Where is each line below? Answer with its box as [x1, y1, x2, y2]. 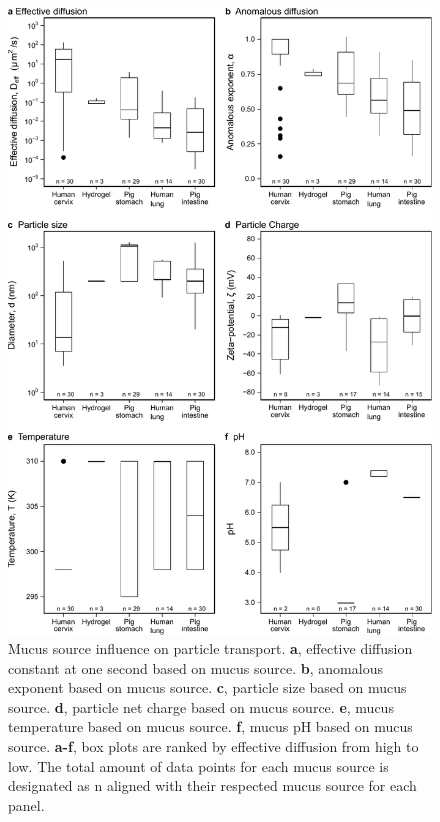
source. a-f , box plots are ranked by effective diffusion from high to [8, 736, 419, 757]
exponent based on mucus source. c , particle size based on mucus [8, 677, 407, 698]
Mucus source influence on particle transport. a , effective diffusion [8, 638, 413, 659]
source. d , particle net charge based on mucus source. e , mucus [8, 696, 394, 717]
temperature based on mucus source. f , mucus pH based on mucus [8, 716, 413, 737]
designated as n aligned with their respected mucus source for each [8, 775, 417, 796]
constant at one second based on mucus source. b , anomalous [8, 657, 383, 678]
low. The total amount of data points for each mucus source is [8, 755, 389, 776]
